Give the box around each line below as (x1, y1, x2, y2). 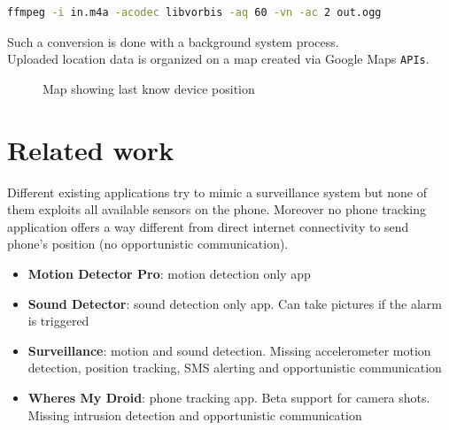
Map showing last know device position (43, 79, 255, 97)
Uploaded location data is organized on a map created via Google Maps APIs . (7, 50, 430, 68)
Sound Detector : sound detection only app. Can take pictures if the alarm (27, 294, 442, 312)
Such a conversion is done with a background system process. (7, 32, 339, 50)
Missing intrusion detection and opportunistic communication (27, 405, 362, 424)
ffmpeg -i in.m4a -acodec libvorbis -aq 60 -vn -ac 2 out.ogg (7, 6, 382, 19)
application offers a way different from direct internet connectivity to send (7, 217, 409, 235)
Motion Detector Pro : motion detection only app (27, 264, 311, 282)
